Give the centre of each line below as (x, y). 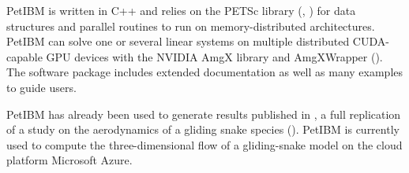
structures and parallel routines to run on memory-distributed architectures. (191, 26)
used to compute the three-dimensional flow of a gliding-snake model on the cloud (204, 144)
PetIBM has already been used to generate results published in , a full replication (204, 114)
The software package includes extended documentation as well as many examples (205, 72)
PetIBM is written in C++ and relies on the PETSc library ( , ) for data (181, 10)
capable (24, 56)
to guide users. (41, 87)
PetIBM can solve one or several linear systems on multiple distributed (178, 41)
